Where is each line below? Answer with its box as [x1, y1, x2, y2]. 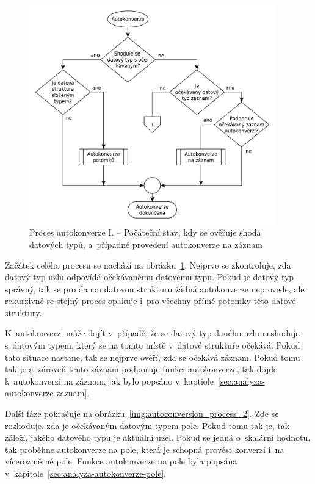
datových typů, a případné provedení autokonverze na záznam [29, 237, 263, 250]
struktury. [5, 306, 42, 319]
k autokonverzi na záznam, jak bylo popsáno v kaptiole [5, 374, 214, 387]
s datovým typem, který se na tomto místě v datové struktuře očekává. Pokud [5, 339, 300, 352]
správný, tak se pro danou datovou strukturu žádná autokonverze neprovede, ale [5, 282, 305, 295]
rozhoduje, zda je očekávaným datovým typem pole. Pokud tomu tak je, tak [5, 419, 290, 432]
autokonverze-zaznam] [5, 386, 87, 399]
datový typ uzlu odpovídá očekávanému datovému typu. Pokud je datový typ [5, 270, 294, 283]
